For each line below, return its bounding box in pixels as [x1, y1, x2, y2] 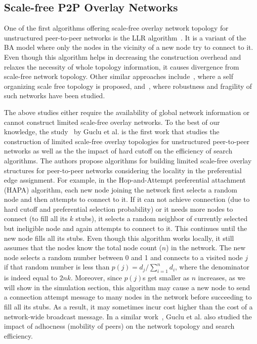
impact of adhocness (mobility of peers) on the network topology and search [4, 321, 235, 331]
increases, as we [198, 272, 246, 283]
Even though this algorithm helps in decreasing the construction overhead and [4, 51, 241, 62]
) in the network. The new [166, 242, 246, 253]
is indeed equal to [4, 272, 57, 283]
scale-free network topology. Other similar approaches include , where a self [4, 71, 233, 81]
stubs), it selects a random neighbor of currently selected [76, 213, 248, 224]
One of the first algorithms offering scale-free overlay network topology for [4, 23, 228, 33]
